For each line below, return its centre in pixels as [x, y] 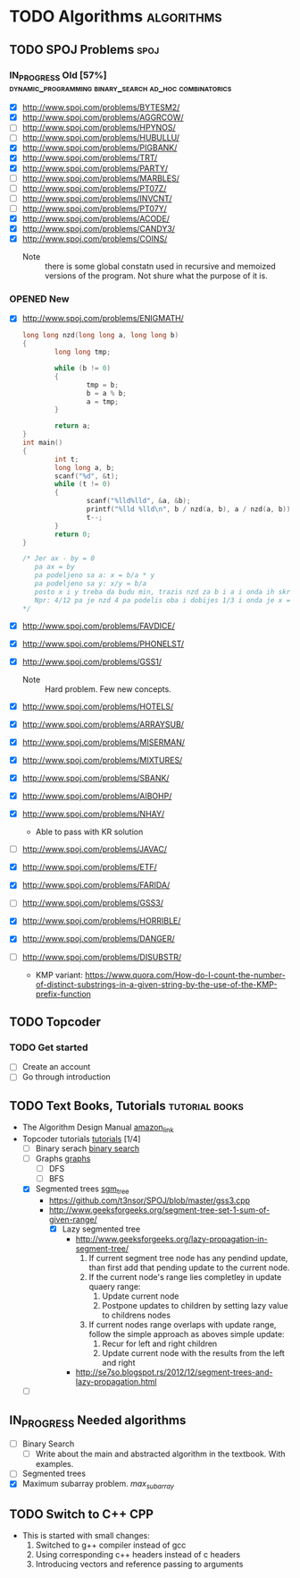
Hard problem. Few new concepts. [108, 689]
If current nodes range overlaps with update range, [183, 1325]
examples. [54, 1464]
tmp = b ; [102, 385]
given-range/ [73, 1220]
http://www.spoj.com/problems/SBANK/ [96, 778]
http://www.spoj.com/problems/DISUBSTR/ [102, 957]
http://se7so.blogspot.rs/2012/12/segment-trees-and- [174, 1372]
